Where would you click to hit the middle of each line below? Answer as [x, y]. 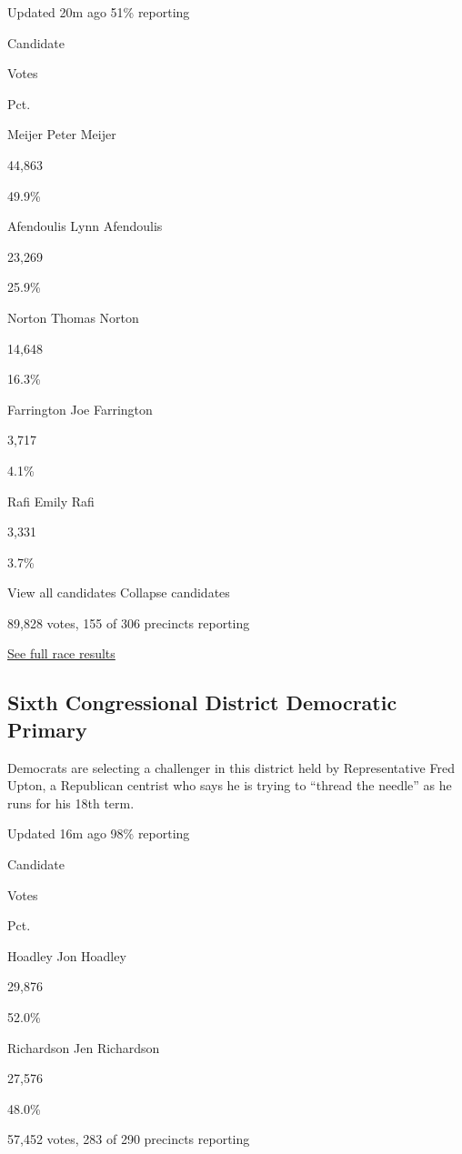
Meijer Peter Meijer [62, 134]
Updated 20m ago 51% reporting [99, 12]
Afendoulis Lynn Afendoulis [85, 226]
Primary [47, 729]
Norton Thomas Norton [73, 317]
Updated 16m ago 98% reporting [99, 833]
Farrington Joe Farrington [80, 409]
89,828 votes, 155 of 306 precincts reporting [129, 622]
